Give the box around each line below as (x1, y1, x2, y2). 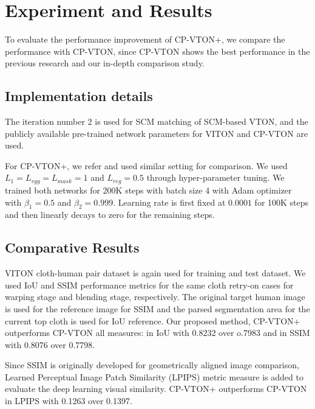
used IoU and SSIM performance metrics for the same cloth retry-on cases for (5, 278, 294, 291)
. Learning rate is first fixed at (113, 195, 226, 208)
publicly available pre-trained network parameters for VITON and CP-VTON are (5, 127, 308, 139)
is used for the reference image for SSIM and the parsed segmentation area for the (5, 302, 310, 315)
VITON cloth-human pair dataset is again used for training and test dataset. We (5, 267, 306, 279)
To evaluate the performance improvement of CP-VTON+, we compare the (5, 33, 285, 46)
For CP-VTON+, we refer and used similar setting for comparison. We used (5, 159, 288, 172)
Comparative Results (5, 238, 140, 257)
